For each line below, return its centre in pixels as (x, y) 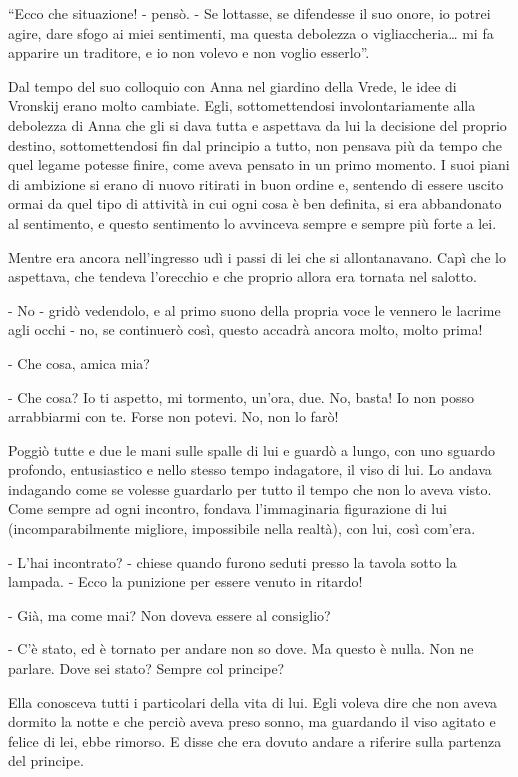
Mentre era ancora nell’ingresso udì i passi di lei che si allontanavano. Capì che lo (257, 256)
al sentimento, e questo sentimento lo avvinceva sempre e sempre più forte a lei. (252, 222)
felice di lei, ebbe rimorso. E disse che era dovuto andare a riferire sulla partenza (255, 740)
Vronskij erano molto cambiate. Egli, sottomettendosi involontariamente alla (242, 105)
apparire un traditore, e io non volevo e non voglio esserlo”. (189, 52)
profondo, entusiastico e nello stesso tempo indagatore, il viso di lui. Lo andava (250, 469)
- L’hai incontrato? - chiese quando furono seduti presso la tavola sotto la (232, 561)
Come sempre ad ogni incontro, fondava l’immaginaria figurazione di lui (227, 508)
